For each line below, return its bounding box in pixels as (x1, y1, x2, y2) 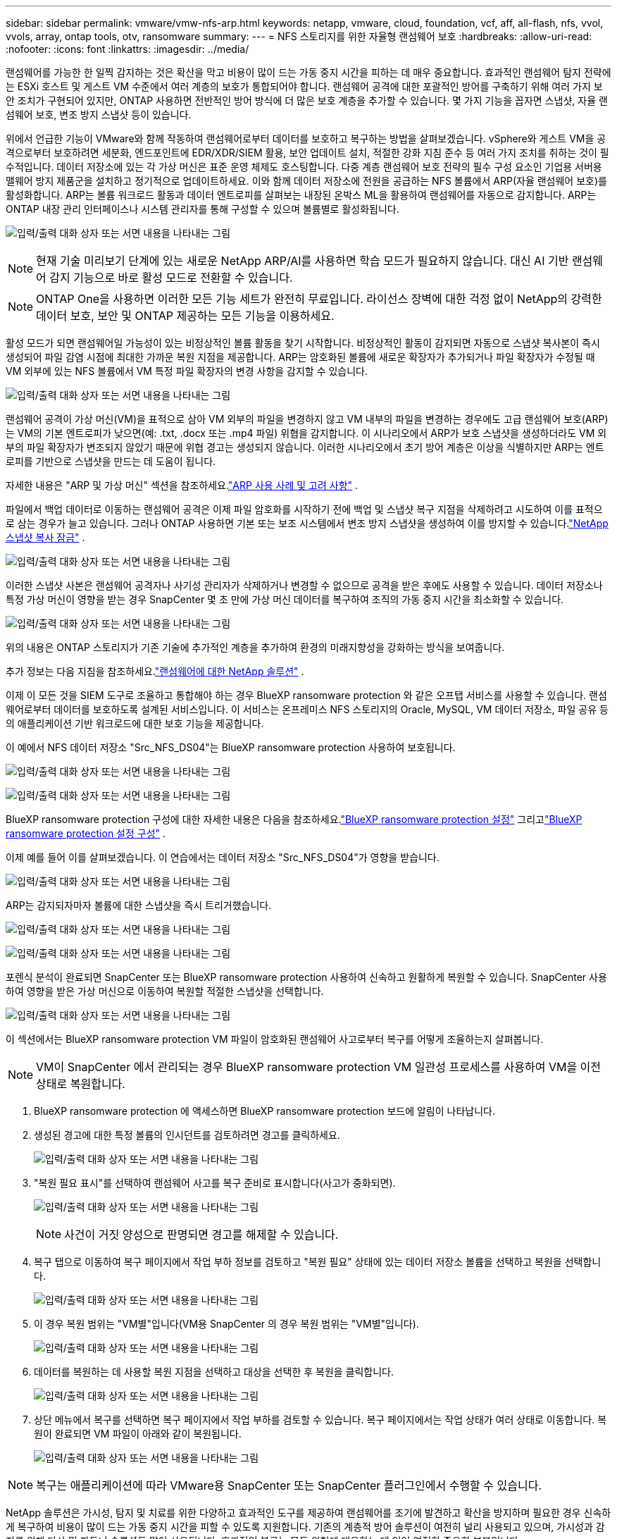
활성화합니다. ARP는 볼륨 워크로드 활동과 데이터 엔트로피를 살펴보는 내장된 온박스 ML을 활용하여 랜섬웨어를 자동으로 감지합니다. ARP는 (6, 189, 597, 201)
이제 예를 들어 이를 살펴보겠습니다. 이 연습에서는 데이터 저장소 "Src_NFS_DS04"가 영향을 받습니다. (6, 851, 440, 863)
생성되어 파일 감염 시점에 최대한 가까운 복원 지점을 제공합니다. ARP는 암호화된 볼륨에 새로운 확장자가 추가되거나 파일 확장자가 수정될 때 (6, 351, 595, 363)
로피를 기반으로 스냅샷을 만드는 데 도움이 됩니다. (6, 455, 216, 467)
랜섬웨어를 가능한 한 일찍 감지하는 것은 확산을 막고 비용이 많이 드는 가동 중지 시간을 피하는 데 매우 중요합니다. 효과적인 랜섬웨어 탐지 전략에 (6, 66, 611, 78)
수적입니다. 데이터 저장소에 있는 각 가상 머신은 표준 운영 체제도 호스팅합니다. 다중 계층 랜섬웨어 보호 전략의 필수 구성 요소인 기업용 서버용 (6, 161, 602, 173)
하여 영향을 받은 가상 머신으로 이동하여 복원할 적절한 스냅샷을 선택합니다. (6, 985, 324, 997)
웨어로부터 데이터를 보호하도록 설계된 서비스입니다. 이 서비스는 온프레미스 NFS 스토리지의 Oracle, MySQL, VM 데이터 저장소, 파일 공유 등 (6, 703, 609, 715)
